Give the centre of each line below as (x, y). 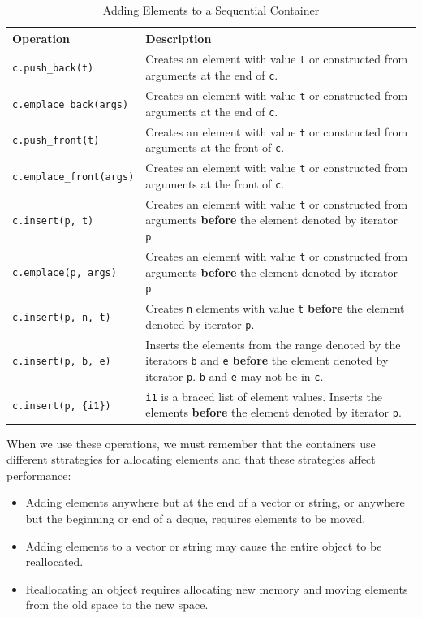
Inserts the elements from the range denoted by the (273, 344)
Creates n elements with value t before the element (275, 308)
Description (179, 38)
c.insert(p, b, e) (62, 362)
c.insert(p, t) (53, 221)
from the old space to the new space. (117, 605)
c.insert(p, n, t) (62, 317)
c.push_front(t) (56, 141)
